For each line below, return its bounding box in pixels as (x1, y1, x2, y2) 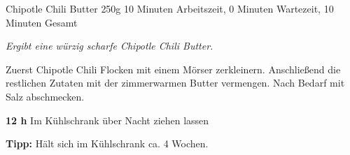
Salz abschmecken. (6, 89, 85, 103)
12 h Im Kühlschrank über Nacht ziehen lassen (6, 112, 209, 127)
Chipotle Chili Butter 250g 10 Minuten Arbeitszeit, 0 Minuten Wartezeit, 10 (6, 1, 334, 15)
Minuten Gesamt (6, 15, 78, 29)
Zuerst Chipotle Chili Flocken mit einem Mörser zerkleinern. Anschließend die (6, 61, 341, 76)
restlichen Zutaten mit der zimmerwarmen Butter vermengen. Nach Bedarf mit (6, 75, 345, 90)
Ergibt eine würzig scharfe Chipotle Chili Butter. (6, 38, 213, 53)
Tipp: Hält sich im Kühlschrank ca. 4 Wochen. (6, 136, 209, 151)
